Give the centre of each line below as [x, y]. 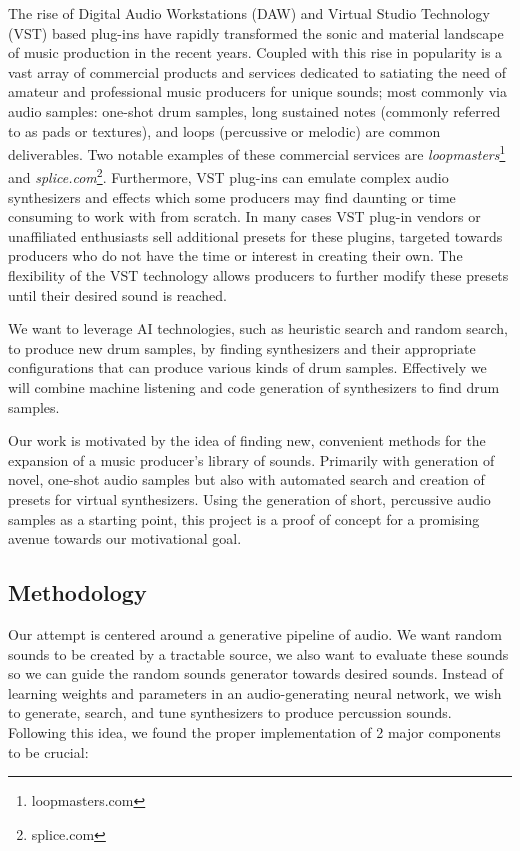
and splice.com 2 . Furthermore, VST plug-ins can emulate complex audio [228, 176]
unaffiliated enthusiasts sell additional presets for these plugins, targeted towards [255, 235]
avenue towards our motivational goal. [125, 538]
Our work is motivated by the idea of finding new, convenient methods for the [247, 440]
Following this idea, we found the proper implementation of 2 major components [254, 731]
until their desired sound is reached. [117, 294]
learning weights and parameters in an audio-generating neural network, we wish [255, 692]
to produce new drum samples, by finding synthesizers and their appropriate [242, 347]
